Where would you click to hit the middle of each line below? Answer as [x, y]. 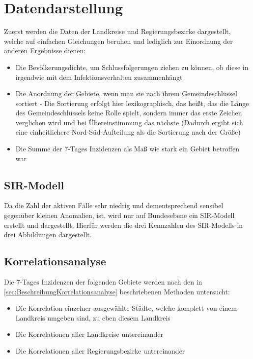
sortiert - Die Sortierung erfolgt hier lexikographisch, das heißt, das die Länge [132, 103]
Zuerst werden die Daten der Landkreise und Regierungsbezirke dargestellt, [117, 31]
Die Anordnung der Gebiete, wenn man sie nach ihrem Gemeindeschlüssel [126, 93]
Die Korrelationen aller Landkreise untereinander [89, 334]
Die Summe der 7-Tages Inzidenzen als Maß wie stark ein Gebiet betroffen [127, 149]
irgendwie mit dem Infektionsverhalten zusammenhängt [99, 77]
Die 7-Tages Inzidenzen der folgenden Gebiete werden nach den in [103, 282]
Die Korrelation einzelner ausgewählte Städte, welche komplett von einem [126, 308]
